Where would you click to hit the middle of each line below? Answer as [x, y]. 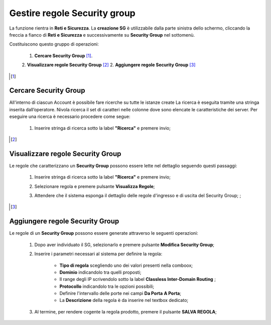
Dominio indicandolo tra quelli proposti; [100, 272]
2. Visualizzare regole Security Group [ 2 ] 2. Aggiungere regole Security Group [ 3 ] [109, 65]
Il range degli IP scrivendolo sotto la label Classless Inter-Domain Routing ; [138, 279]
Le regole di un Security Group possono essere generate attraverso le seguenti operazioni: [104, 233]
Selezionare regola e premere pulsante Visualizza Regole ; [95, 186]
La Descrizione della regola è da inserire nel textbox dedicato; [124, 300]
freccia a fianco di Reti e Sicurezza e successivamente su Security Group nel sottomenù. [102, 35]
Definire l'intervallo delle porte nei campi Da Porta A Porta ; [120, 293]
